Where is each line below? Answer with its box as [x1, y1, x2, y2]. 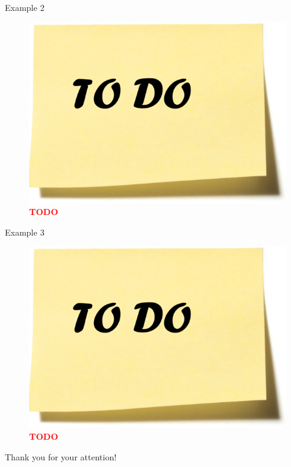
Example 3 [5, 225, 45, 238]
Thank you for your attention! [5, 450, 117, 463]
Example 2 [5, 1, 45, 13]
